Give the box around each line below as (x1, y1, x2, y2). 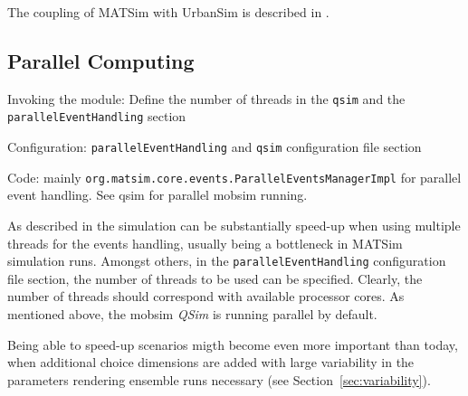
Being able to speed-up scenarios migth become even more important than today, (7, 335, 458, 354)
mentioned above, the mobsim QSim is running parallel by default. (7, 305, 377, 324)
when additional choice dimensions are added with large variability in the (7, 353, 415, 372)
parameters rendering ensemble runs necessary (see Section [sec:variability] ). (7, 370, 431, 389)
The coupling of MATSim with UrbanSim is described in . (7, 3, 330, 21)
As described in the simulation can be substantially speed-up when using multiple (7, 216, 461, 235)
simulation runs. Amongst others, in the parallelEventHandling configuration (7, 251, 446, 270)
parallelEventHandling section (7, 107, 186, 126)
